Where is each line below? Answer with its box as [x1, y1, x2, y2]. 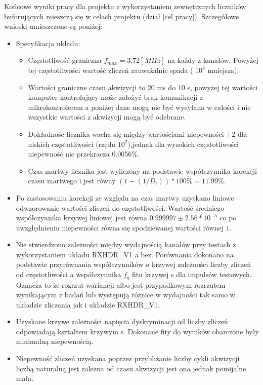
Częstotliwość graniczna [28, 55, 102, 65]
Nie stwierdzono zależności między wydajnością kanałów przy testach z [16, 239, 236, 250]
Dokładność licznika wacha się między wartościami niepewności [28, 128, 224, 139]
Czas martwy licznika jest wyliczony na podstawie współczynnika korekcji [28, 165, 257, 176]
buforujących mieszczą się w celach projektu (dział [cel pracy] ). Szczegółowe [4, 11, 239, 21]
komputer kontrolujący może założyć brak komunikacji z [28, 92, 203, 102]
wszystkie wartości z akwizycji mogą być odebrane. [28, 111, 186, 122]
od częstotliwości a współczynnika [16, 269, 121, 280]
